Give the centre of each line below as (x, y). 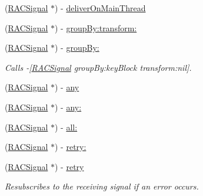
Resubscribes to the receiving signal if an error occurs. (102, 186)
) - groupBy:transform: (96, 27)
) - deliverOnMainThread (100, 8)
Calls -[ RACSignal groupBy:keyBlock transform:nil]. (98, 67)
